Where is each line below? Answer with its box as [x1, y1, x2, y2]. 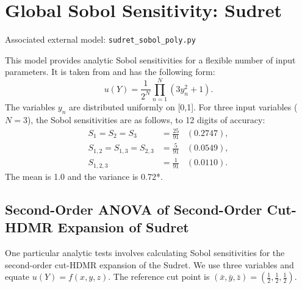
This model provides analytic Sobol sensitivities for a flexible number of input [5, 53, 296, 66]
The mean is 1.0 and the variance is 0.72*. [5, 169, 163, 182]
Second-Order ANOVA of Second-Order [5, 199, 262, 218]
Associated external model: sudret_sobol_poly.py [5, 33, 196, 46]
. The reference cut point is [108, 270, 210, 283]
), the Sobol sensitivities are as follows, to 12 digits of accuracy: [27, 113, 265, 126]
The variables [5, 101, 56, 113]
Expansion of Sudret [57, 218, 189, 237]
